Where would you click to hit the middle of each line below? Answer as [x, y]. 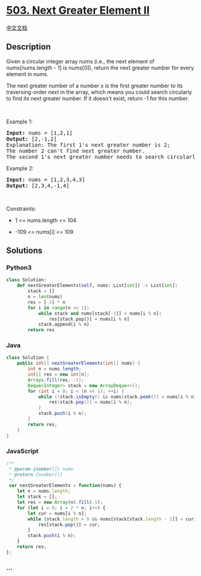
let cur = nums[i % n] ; [57, 513]
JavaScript [22, 451]
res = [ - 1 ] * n [47, 302]
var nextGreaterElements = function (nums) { [65, 486]
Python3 [19, 268]
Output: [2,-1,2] [31, 139]
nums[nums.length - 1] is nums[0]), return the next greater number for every [100, 68]
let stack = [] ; [37, 497]
